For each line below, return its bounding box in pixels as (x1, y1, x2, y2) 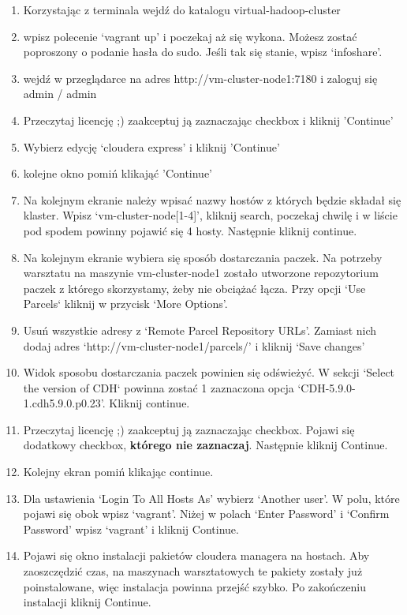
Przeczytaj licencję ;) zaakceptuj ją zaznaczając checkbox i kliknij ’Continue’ (23, 111, 394, 128)
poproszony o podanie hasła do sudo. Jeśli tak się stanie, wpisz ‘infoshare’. (23, 43, 383, 60)
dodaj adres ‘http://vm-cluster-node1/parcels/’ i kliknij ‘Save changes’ (23, 337, 365, 354)
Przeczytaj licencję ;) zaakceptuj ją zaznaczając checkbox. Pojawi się (23, 421, 355, 437)
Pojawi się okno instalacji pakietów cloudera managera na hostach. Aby (23, 547, 370, 564)
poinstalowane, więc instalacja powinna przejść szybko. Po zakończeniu (23, 578, 366, 594)
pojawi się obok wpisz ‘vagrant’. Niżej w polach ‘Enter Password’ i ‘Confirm (23, 505, 390, 522)
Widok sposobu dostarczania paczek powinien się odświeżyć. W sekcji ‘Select (23, 364, 395, 381)
